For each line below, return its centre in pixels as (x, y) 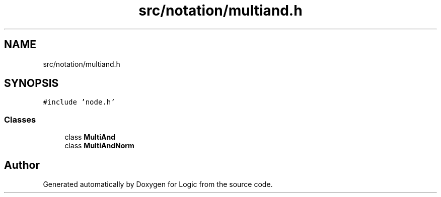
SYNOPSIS (31, 83)
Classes (20, 119)
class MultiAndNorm (99, 146)
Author (22, 165)
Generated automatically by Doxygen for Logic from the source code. (158, 184)
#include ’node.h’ (79, 102)
